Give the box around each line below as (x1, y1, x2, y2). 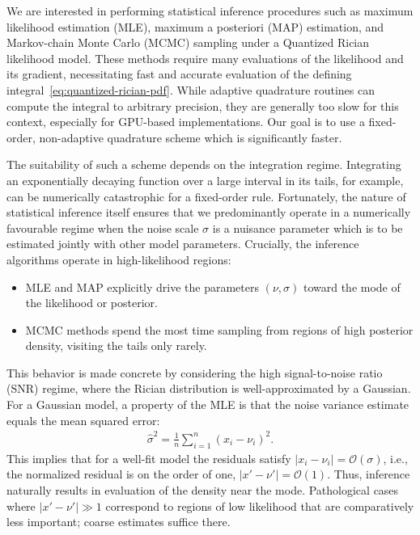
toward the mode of (303, 278, 401, 295)
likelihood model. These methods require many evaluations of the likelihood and (6, 49, 404, 66)
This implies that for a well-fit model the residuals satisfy (6, 449, 291, 466)
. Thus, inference (327, 465, 410, 482)
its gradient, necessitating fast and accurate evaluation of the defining (6, 65, 352, 82)
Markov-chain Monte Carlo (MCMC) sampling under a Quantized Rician (6, 34, 370, 51)
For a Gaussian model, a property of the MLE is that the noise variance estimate (6, 396, 409, 413)
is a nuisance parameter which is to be (212, 219, 403, 236)
